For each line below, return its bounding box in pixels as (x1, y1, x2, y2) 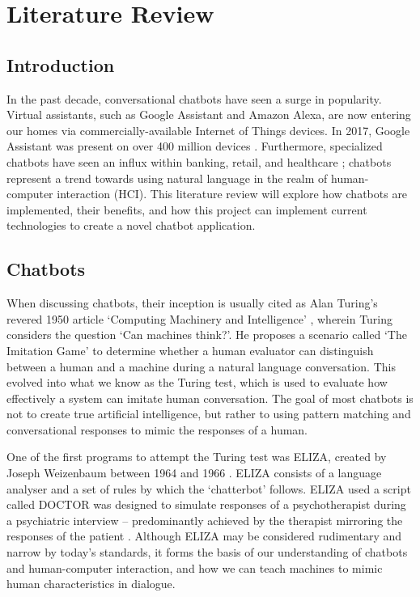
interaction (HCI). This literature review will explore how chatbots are (57, 185, 408, 202)
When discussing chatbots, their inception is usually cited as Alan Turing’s (6, 294, 378, 311)
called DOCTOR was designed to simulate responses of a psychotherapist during (6, 496, 406, 513)
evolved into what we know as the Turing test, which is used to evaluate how (6, 374, 388, 391)
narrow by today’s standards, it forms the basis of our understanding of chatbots (6, 544, 408, 561)
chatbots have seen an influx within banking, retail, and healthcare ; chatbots (6, 153, 392, 170)
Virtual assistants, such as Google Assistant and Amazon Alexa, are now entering (6, 106, 411, 123)
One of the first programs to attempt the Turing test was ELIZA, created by (6, 448, 387, 465)
